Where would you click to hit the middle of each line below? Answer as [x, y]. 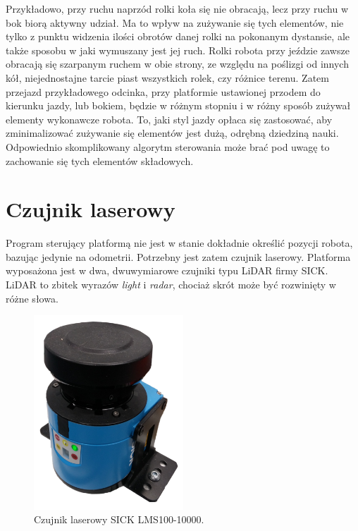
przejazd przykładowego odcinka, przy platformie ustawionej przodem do [163, 91]
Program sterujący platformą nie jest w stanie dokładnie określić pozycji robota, [179, 243]
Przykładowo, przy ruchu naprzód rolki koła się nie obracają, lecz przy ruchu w [177, 8]
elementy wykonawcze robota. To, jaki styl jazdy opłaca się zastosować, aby [169, 119]
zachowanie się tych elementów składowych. [100, 160]
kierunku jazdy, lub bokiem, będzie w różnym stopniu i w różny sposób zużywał [178, 105]
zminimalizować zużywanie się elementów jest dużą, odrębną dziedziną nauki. [172, 133]
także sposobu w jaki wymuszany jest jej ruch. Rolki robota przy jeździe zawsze [178, 50]
